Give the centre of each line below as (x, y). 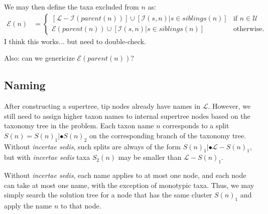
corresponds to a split (196, 126)
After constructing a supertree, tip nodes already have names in (102, 106)
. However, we (229, 106)
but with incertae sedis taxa (47, 157)
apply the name (28, 206)
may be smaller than (150, 157)
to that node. (81, 206)
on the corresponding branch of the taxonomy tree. (168, 135)
